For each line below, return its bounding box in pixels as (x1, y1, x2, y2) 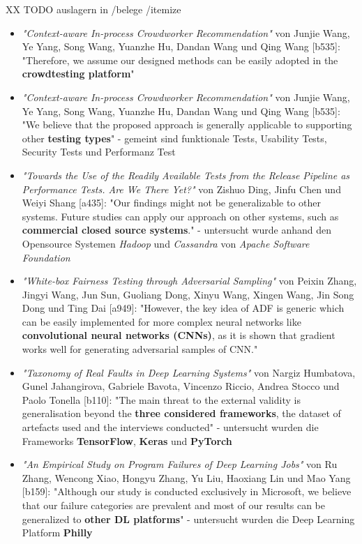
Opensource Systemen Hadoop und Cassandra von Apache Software (22, 236, 310, 250)
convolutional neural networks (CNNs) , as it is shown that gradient (22, 328, 335, 342)
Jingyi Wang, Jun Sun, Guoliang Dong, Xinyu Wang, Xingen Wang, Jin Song (22, 287, 354, 301)
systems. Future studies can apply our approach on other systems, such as (22, 209, 339, 223)
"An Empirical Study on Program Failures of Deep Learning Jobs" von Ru (22, 457, 338, 471)
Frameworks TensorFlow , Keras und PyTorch (22, 433, 232, 448)
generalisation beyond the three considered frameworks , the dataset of (22, 406, 341, 421)
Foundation (22, 250, 70, 264)
